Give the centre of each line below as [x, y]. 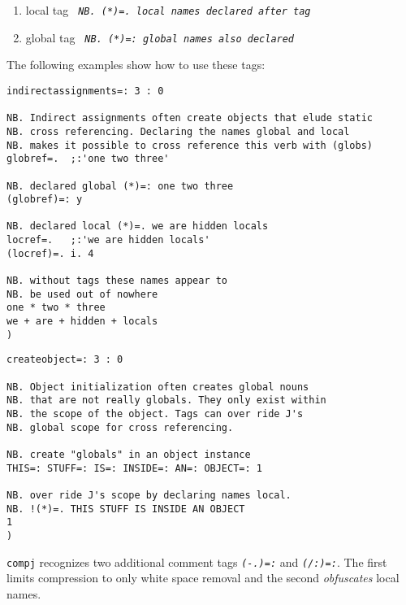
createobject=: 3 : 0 [65, 360]
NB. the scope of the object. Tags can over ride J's [155, 414]
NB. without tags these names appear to [117, 281]
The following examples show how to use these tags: [136, 65]
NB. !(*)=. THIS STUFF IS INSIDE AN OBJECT [126, 509]
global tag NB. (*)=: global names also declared [160, 37]
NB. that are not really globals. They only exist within [166, 400]
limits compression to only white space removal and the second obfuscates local [203, 578]
